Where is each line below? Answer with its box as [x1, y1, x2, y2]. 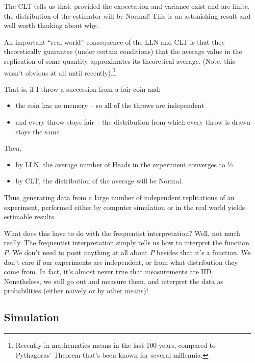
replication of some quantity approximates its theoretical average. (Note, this [4, 55, 235, 66]
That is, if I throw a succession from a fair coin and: [4, 83, 161, 94]
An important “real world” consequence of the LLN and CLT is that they [4, 36, 225, 47]
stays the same [15, 126, 60, 136]
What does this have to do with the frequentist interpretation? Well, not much [4, 228, 240, 238]
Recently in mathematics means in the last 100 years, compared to [15, 340, 216, 350]
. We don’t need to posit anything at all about [8, 247, 148, 257]
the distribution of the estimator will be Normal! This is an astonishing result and [4, 10, 251, 21]
